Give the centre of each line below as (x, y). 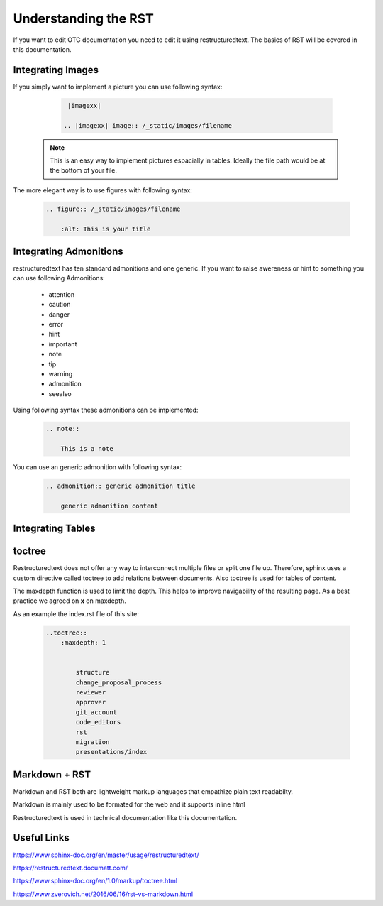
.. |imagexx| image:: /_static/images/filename (148, 125)
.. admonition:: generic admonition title (121, 486)
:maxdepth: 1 (83, 643)
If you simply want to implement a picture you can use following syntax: (118, 87)
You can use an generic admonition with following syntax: (98, 467)
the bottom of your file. (83, 170)
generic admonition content (110, 506)
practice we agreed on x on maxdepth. (70, 601)
